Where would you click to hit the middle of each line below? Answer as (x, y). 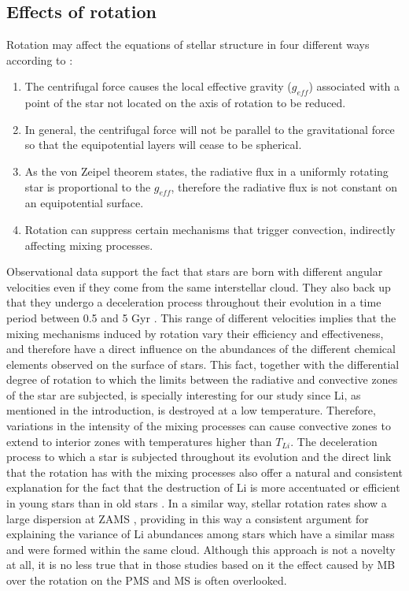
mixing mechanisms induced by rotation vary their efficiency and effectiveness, (195, 333)
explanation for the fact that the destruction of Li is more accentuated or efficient (203, 487)
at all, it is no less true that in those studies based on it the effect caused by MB (201, 565)
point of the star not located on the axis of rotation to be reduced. (185, 103)
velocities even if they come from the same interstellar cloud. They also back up (199, 286)
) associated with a (354, 86)
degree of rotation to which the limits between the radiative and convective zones (202, 379)
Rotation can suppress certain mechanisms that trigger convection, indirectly (210, 229)
